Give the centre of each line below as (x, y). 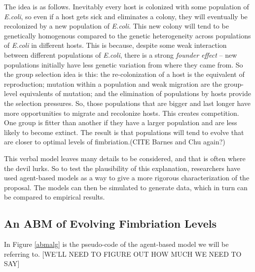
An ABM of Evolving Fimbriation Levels (110, 223)
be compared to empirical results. (55, 197)
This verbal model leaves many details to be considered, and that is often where (125, 158)
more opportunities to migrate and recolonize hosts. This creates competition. (122, 113)
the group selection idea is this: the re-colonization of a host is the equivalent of (124, 74)
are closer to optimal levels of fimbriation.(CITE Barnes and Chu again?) (115, 142)
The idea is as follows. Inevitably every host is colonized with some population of (127, 6)
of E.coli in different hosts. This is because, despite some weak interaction (115, 45)
